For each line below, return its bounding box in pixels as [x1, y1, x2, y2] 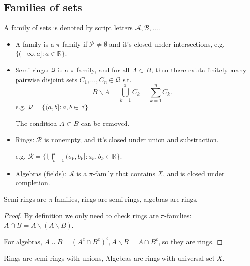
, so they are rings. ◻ [158, 236, 223, 246]
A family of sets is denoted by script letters [4, 22, 133, 33]
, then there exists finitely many [151, 64, 247, 74]
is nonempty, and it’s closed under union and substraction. [44, 134, 219, 144]
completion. [15, 177, 50, 188]
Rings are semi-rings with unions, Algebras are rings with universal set [4, 252, 215, 263]
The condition [15, 118, 57, 128]
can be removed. [81, 118, 130, 128]
